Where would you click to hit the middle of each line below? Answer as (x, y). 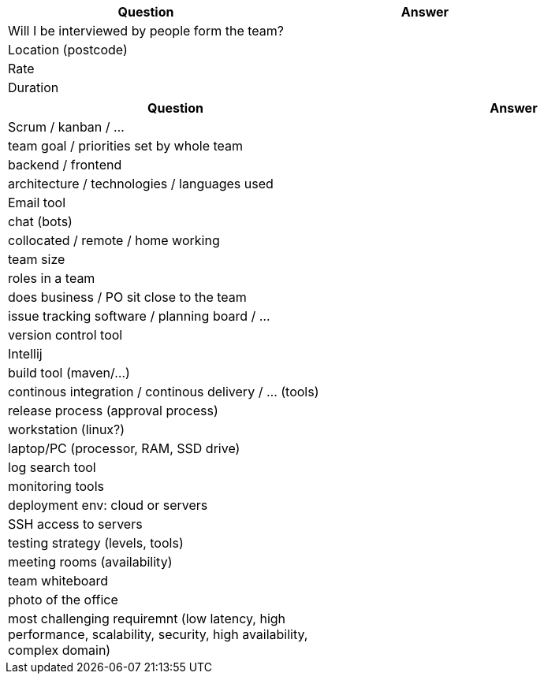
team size (37, 259)
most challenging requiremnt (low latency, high (147, 619)
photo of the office (63, 600)
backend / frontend (65, 165)
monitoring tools (56, 486)
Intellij (25, 354)
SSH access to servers (75, 524)
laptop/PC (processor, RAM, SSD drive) (124, 448)
